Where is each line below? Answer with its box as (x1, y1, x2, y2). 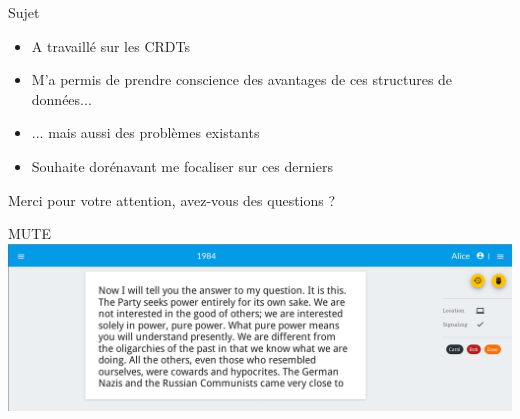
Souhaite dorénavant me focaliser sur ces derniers (31, 155, 333, 176)
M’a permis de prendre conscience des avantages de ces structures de (31, 69, 453, 90)
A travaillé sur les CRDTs (31, 35, 190, 56)
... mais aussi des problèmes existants (31, 122, 260, 143)
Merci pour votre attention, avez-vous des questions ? (8, 189, 336, 210)
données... (31, 88, 92, 109)
